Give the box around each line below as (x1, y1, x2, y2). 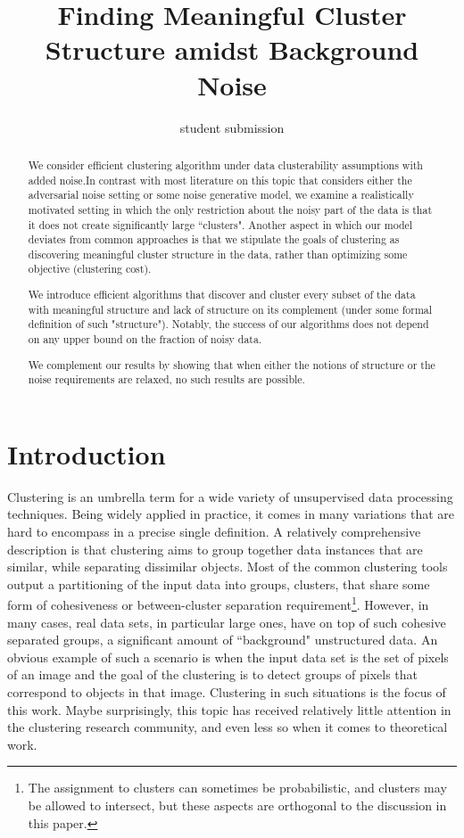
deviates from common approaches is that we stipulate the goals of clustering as (28, 232, 400, 247)
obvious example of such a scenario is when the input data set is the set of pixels (7, 647, 449, 666)
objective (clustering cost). (28, 261, 152, 276)
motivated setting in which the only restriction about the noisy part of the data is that (28, 201, 433, 217)
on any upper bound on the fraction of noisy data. (28, 332, 262, 346)
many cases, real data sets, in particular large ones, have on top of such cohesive (7, 612, 446, 631)
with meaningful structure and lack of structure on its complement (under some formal (28, 301, 433, 316)
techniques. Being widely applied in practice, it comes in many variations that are (7, 505, 455, 523)
